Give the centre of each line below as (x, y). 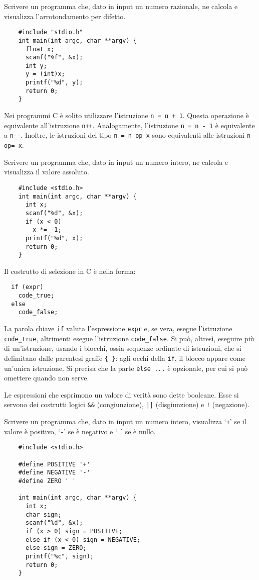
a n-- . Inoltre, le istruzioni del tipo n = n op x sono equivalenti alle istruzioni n (127, 135)
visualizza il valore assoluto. (47, 172)
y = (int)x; (45, 74)
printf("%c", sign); (59, 556)
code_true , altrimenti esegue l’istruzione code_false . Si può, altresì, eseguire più (129, 338)
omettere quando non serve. (47, 378)
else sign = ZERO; (56, 548)
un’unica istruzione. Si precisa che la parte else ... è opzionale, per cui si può (126, 368)
